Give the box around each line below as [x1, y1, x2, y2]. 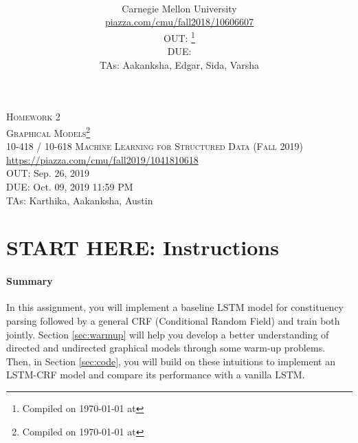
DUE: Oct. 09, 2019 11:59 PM [6, 180, 133, 194]
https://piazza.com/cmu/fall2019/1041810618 [6, 152, 199, 166]
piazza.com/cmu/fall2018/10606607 [104, 14, 254, 29]
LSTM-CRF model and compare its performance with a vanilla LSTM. [6, 367, 305, 382]
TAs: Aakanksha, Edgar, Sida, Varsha [100, 57, 259, 72]
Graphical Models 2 [6, 124, 91, 140]
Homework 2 [6, 109, 60, 124]
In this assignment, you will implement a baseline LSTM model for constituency [6, 300, 344, 314]
